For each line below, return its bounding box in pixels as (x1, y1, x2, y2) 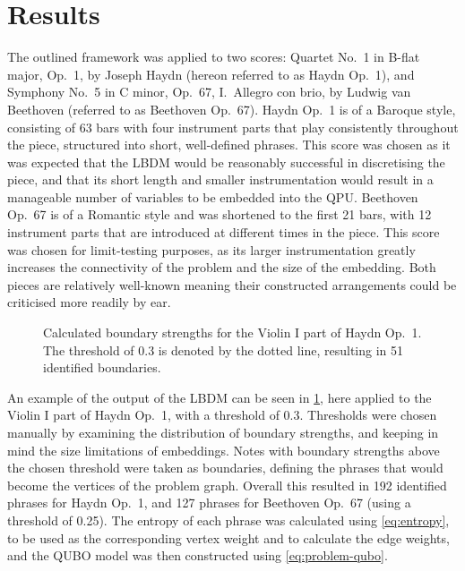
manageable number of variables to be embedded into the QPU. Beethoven (7, 187, 418, 206)
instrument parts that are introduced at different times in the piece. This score (7, 223, 440, 242)
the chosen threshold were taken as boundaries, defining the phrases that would (7, 458, 443, 477)
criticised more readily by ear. (7, 293, 171, 311)
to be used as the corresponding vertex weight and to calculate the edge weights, (7, 528, 450, 547)
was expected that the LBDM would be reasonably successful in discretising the (7, 152, 445, 171)
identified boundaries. (43, 358, 161, 377)
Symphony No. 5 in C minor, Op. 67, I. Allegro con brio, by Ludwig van (7, 82, 411, 101)
